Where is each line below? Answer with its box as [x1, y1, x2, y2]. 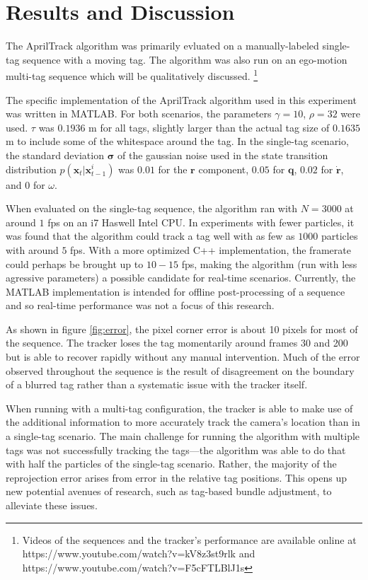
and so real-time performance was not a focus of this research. [6, 298, 275, 313]
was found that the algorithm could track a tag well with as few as [6, 228, 295, 243]
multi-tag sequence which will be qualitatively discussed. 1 [6, 66, 258, 83]
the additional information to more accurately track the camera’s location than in [6, 414, 360, 429]
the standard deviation [6, 147, 104, 162]
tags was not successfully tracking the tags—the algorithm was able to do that [6, 442, 346, 457]
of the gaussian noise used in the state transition [117, 147, 328, 162]
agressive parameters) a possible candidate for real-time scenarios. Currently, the [6, 270, 356, 285]
